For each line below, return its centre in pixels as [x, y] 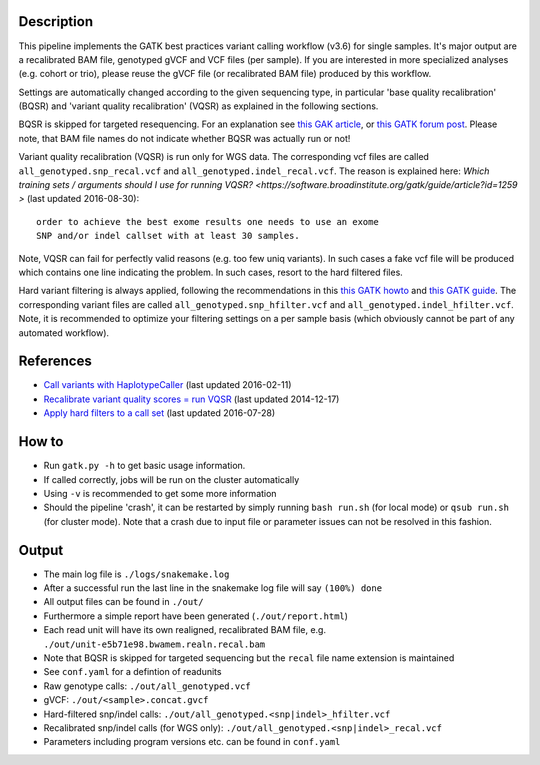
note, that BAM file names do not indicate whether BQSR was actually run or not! [184, 138]
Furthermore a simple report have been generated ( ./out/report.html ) [196, 616]
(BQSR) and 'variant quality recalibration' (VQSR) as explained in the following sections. [198, 106]
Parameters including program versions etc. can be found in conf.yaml [192, 742]
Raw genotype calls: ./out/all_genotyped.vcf [147, 686]
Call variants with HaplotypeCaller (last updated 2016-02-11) [167, 385]
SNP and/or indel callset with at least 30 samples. [168, 236]
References [55, 361]
